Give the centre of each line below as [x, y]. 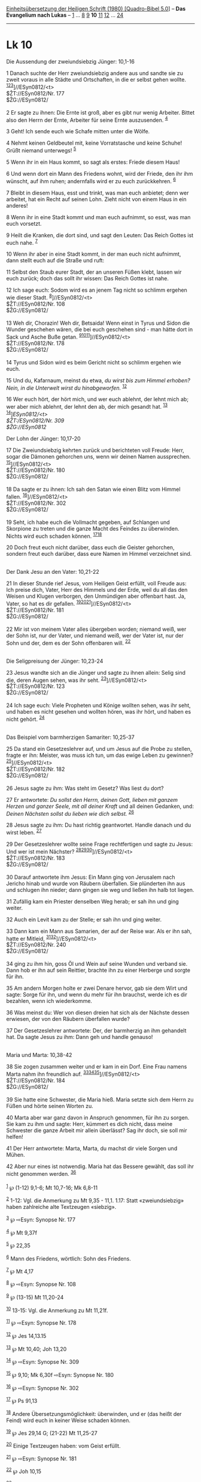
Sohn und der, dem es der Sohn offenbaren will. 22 [68, 643]
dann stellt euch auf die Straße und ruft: [55, 261]
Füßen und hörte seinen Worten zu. [50, 1106]
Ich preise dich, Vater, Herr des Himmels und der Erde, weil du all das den [97, 590]
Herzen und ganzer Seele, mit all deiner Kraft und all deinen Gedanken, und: [100, 806]
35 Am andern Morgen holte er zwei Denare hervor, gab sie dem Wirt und [97, 988]
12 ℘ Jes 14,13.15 [26, 1335]
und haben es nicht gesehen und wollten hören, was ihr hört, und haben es [99, 712]
